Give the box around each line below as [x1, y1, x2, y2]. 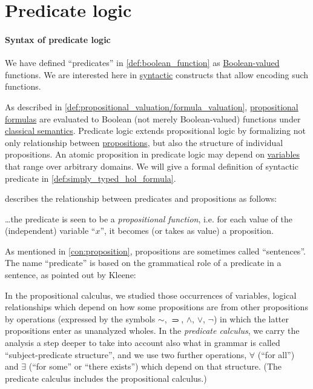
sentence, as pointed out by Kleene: [5, 268, 136, 281]
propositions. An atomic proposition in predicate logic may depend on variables [5, 148, 300, 161]
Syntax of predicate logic [5, 33, 111, 45]
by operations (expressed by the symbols [5, 312, 156, 325]
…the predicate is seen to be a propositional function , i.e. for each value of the [5, 212, 293, 225]
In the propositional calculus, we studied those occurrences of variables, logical [5, 288, 297, 301]
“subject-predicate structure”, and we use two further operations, [5, 348, 247, 361]
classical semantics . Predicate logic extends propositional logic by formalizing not [5, 124, 306, 137]
